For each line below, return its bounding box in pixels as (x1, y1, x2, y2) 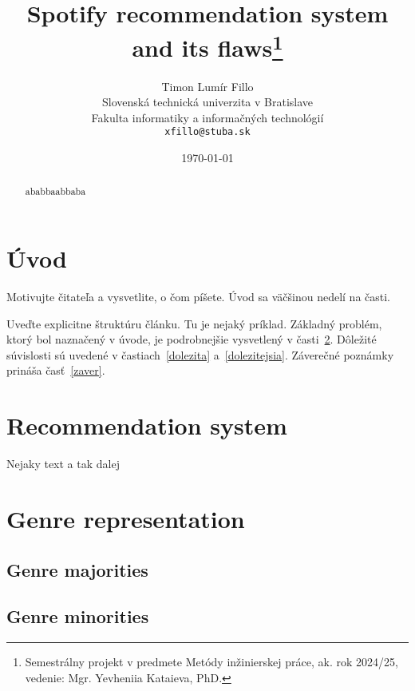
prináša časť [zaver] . (6, 362, 105, 379)
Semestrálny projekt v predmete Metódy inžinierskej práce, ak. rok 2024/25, (25, 653, 398, 670)
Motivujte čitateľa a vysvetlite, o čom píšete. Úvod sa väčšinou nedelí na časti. (6, 288, 391, 305)
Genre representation (6, 502, 245, 534)
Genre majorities (6, 557, 148, 582)
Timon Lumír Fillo (161, 77, 254, 94)
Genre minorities (6, 604, 149, 629)
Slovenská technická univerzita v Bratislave (101, 93, 314, 110)
